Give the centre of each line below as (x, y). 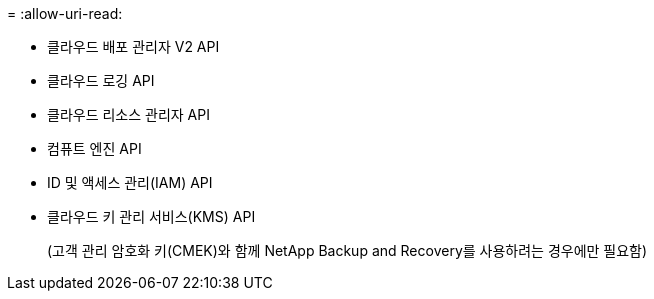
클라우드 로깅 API (101, 80)
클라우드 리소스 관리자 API (128, 114)
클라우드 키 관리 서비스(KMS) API (151, 216)
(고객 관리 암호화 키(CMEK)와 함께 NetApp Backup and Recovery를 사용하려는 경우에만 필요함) (347, 250)
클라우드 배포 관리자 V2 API (133, 46)
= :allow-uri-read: (65, 13)
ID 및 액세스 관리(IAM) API (130, 182)
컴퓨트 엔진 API (94, 148)
